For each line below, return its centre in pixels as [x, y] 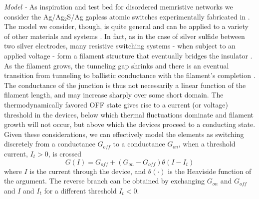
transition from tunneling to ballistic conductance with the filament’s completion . [130, 75]
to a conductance [139, 144]
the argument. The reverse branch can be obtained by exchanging [104, 181]
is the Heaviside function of [210, 171]
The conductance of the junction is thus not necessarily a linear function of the [125, 85]
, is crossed [65, 153]
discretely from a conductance [50, 144]
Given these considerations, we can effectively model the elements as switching [124, 134]
